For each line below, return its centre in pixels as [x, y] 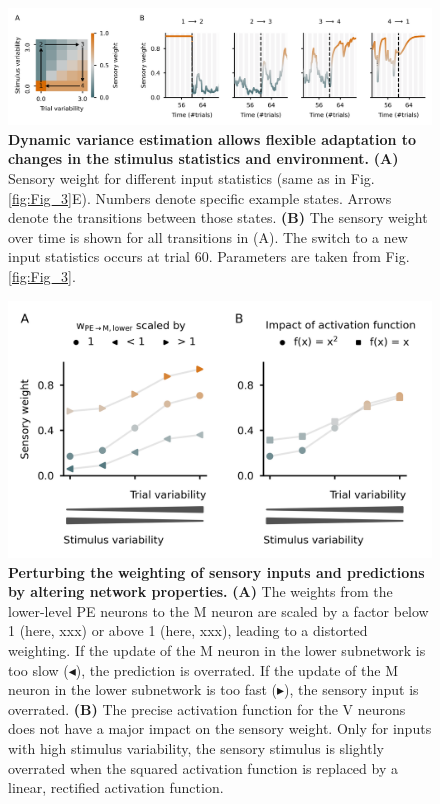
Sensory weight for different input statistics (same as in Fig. [191, 177]
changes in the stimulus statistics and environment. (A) [203, 158]
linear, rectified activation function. [116, 787]
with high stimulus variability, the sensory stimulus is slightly [196, 748]
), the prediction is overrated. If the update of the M [236, 669]
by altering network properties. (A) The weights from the [200, 591]
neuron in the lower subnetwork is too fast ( [143, 689]
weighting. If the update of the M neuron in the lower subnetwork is [217, 650]
